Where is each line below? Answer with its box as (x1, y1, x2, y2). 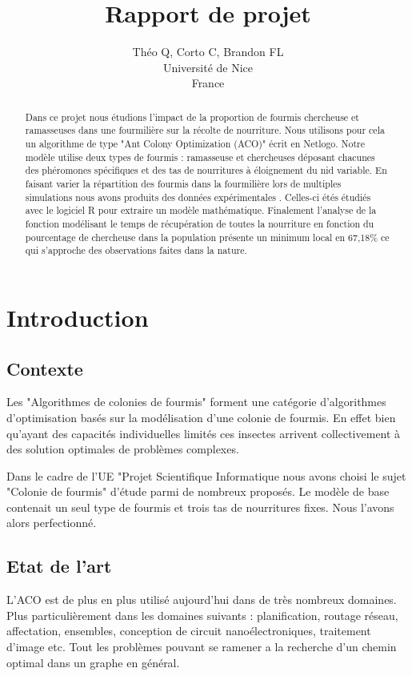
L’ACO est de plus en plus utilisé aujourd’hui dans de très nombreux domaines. (6, 591, 397, 608)
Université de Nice (162, 58, 254, 75)
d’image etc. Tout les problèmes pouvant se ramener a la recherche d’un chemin (6, 638, 397, 655)
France (191, 74, 225, 91)
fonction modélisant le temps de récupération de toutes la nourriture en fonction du (25, 216, 374, 230)
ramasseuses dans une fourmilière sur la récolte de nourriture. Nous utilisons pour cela (25, 123, 385, 137)
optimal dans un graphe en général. (6, 654, 180, 670)
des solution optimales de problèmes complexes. (6, 441, 239, 457)
